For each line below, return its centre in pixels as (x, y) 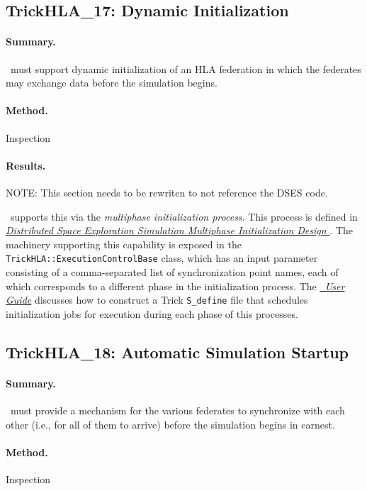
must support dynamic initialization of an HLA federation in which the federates (186, 68)
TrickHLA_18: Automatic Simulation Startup (177, 352)
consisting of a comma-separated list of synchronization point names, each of (172, 271)
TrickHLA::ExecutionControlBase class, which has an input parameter (162, 258)
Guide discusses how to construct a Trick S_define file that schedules (157, 300)
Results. (26, 165)
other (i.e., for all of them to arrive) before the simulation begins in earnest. (170, 424)
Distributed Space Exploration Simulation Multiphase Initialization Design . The (179, 230)
